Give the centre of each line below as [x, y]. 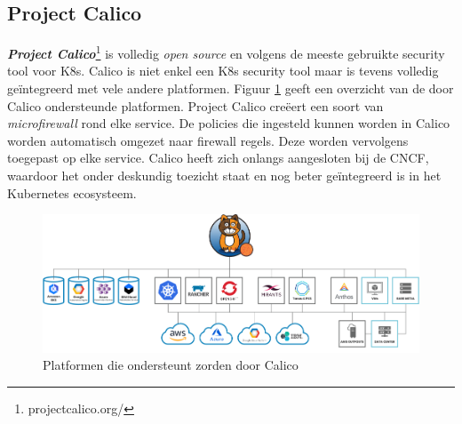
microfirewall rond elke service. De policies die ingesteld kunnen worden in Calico [229, 123]
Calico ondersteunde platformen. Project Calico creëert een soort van [195, 105]
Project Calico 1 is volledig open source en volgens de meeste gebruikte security [226, 52]
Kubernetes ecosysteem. [72, 192]
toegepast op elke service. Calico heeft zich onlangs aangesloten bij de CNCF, [218, 158]
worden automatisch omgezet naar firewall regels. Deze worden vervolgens [208, 140]
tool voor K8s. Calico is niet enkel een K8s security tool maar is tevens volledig [223, 71]
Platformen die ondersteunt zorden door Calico [171, 365]
